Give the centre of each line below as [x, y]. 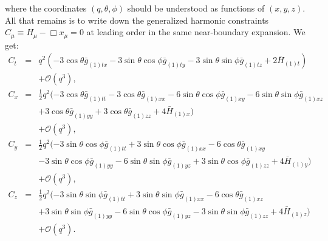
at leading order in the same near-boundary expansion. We [196, 32]
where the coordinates [46, 8]
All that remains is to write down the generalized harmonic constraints [137, 20]
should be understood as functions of [196, 8]
